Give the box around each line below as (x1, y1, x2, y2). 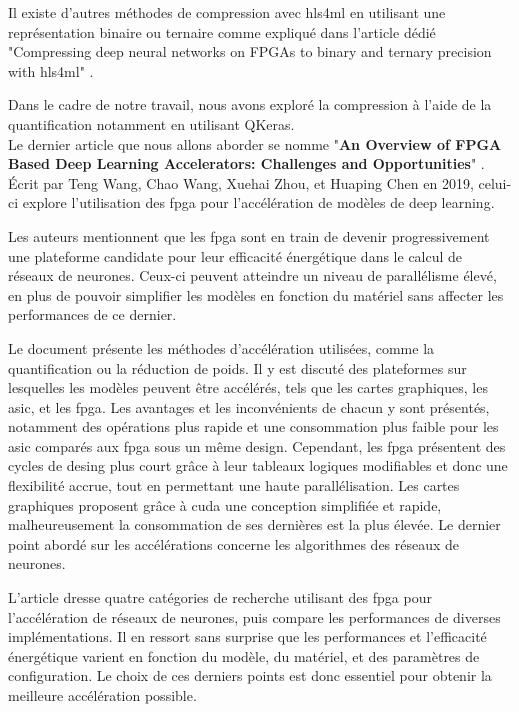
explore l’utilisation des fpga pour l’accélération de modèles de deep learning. (22, 192, 495, 213)
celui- (478, 172, 512, 193)
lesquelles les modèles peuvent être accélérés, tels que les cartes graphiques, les (8, 377, 488, 398)
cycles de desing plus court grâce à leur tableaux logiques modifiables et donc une (8, 455, 508, 476)
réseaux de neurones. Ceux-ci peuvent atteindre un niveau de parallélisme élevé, (8, 265, 497, 286)
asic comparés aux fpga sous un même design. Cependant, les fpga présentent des (8, 435, 506, 456)
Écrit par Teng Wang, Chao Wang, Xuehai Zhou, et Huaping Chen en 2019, (8, 172, 474, 193)
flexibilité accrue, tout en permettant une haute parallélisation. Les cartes (8, 475, 460, 496)
